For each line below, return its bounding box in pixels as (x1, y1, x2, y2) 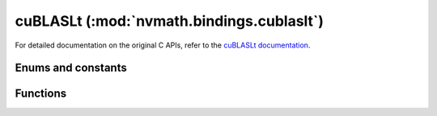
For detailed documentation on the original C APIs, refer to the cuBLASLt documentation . (15, 40, 311, 50)
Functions (15, 87, 67, 101)
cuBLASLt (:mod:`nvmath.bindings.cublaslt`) (15, 12, 324, 30)
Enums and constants (15, 61, 127, 75)
